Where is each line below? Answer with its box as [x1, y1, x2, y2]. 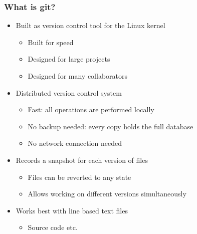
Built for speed [28, 37, 74, 47]
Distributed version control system [16, 87, 122, 98]
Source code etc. [28, 222, 78, 232]
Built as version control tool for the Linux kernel [16, 20, 165, 31]
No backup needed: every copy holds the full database [28, 121, 193, 131]
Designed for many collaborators [28, 71, 128, 81]
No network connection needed [28, 138, 122, 148]
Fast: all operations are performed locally [28, 104, 154, 115]
